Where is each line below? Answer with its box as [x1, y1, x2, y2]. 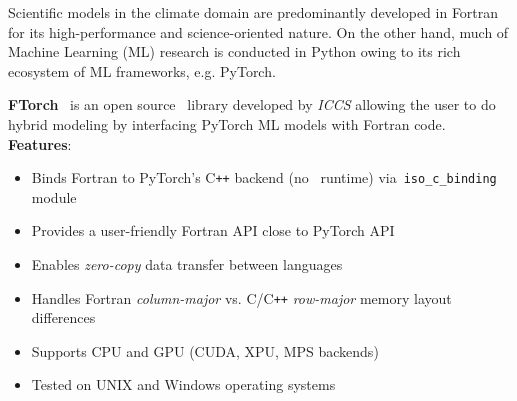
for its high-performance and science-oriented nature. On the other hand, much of [8, 21, 509, 42]
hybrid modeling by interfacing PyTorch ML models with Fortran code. [8, 113, 446, 134]
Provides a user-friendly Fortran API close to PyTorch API [31, 220, 395, 241]
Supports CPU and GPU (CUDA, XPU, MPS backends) [31, 340, 379, 361]
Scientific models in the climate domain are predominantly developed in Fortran [8, 2, 499, 22]
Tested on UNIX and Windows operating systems [31, 374, 336, 395]
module [31, 186, 77, 207]
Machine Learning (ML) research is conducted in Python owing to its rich [8, 41, 461, 62]
